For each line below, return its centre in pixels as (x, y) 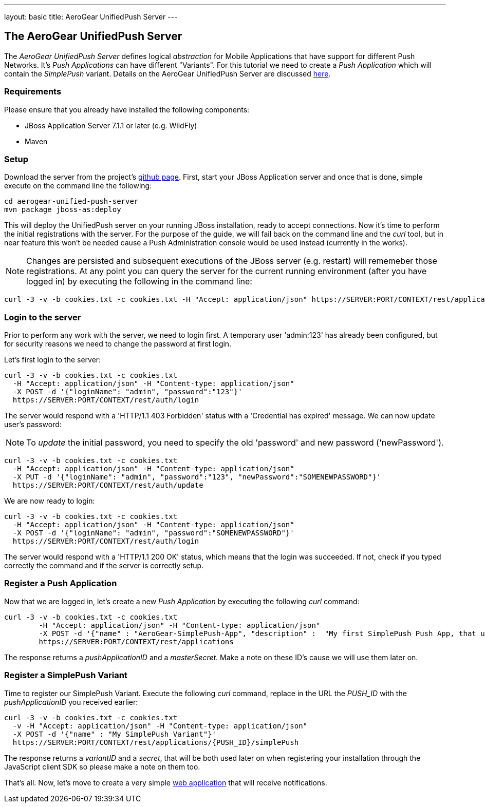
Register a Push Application (61, 583)
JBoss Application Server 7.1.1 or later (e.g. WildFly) (111, 125)
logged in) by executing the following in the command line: (139, 282)
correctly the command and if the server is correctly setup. (104, 566)
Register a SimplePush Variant (66, 675)
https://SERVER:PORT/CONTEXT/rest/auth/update (108, 485)
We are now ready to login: (50, 501)
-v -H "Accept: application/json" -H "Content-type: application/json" (160, 726)
